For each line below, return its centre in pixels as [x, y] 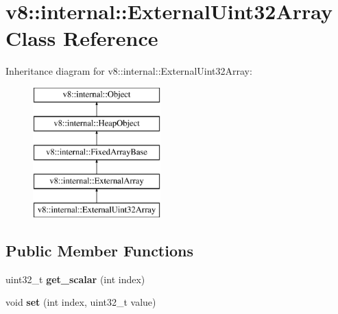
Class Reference [82, 38]
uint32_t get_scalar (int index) [75, 279]
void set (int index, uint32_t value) [81, 302]
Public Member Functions [99, 250]
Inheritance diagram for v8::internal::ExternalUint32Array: [129, 71]
